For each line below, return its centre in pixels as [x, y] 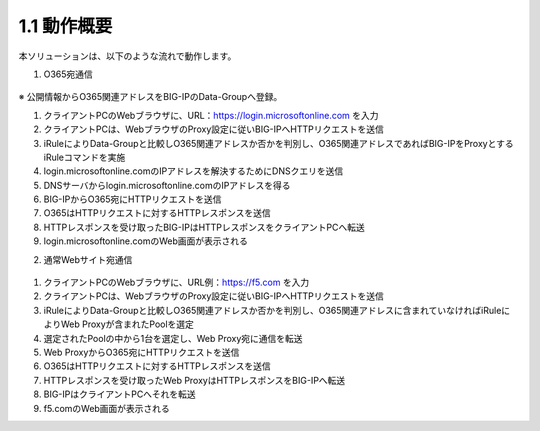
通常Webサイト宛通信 [88, 259]
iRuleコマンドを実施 [84, 157]
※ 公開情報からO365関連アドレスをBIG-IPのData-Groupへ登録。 [150, 97]
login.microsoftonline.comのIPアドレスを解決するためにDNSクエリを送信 [193, 171]
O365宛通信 [68, 74]
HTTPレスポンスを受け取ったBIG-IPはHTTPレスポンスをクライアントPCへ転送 [204, 227]
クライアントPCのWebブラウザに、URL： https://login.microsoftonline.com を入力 [211, 115]
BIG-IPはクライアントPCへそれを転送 [120, 394]
